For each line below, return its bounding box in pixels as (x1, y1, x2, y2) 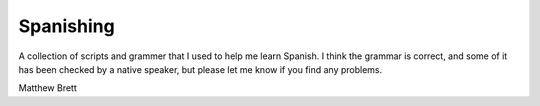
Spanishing (18, 15, 115, 37)
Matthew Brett (18, 82, 77, 94)
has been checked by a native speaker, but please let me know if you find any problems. (18, 63, 383, 75)
